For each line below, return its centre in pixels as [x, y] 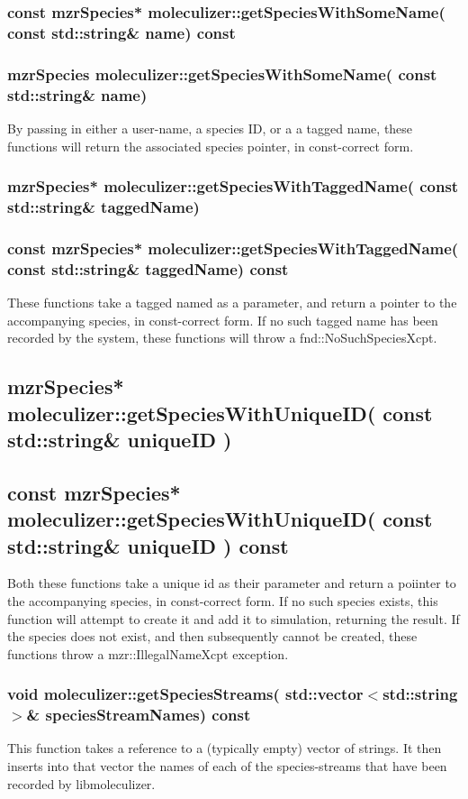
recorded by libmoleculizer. [81, 783]
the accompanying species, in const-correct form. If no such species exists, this [223, 600]
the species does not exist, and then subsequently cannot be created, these [212, 636]
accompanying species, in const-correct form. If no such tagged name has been [223, 320]
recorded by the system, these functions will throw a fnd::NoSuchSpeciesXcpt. [222, 338]
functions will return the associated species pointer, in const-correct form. [211, 146]
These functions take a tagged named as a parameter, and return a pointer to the [232, 302]
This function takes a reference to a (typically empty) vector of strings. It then [225, 748]
